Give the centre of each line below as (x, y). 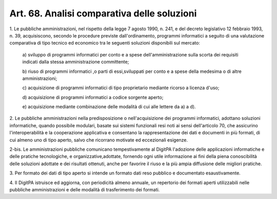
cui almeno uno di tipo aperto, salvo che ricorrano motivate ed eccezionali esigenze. (99, 140)
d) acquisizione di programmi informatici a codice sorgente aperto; (93, 97)
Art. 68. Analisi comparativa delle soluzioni (103, 13)
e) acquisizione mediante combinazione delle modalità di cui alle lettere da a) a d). (109, 107)
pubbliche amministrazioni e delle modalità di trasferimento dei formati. (85, 189)
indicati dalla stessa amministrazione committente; (76, 62)
